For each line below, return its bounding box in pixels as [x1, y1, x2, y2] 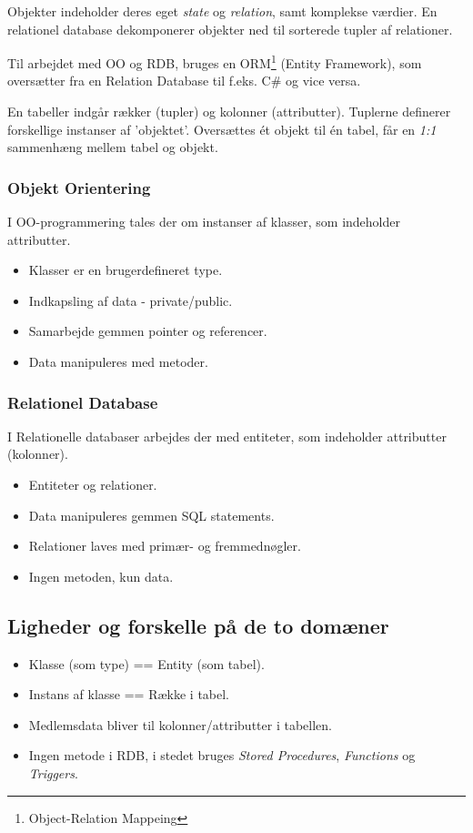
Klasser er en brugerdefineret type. [28, 260, 223, 279]
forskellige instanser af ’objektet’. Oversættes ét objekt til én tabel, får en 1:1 [7, 119, 437, 138]
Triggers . [28, 763, 78, 782]
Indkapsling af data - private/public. [28, 290, 233, 310]
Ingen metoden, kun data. [28, 566, 174, 585]
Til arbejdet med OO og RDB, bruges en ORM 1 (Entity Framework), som [7, 51, 422, 72]
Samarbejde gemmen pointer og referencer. [28, 321, 267, 340]
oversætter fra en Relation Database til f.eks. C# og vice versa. [7, 71, 361, 90]
